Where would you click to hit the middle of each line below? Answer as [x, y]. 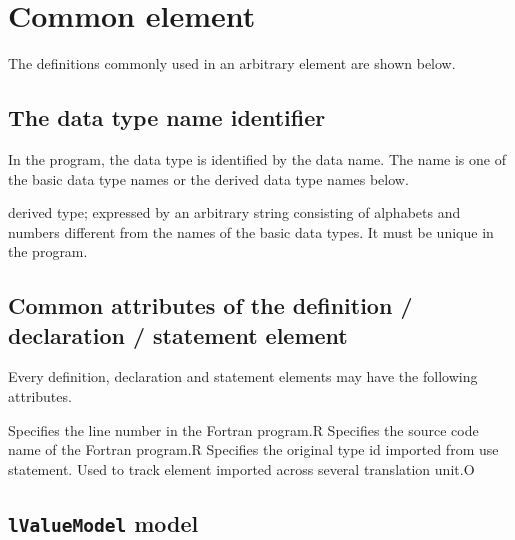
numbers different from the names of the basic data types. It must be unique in [251, 231]
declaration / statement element [178, 334]
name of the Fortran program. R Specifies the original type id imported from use [253, 449]
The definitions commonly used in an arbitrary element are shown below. [232, 63]
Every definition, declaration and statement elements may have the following [243, 376]
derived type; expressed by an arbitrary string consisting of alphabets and [234, 212]
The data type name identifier [167, 117]
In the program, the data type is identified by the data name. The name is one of [257, 158]
